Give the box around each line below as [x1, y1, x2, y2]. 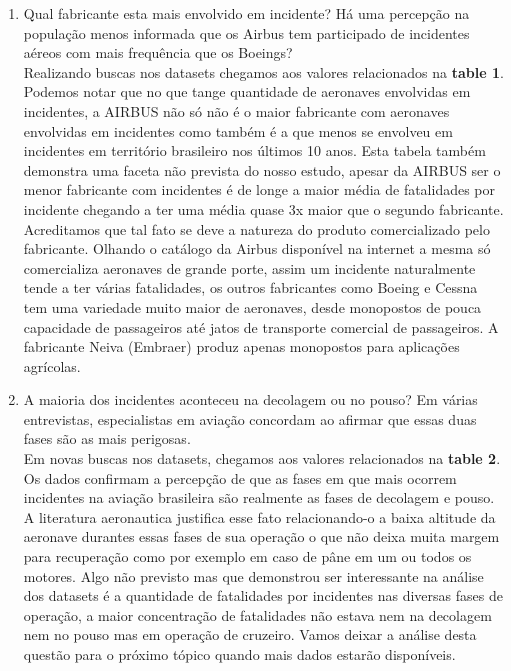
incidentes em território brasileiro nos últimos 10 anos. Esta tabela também [23, 140, 486, 161]
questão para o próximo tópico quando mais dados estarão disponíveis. [23, 644, 456, 664]
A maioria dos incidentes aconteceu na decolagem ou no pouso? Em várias [23, 389, 478, 410]
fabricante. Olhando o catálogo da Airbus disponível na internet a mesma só [23, 238, 491, 259]
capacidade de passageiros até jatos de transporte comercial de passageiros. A [23, 316, 499, 337]
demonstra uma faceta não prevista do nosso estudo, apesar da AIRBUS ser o [23, 159, 501, 180]
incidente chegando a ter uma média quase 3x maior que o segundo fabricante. [23, 198, 504, 219]
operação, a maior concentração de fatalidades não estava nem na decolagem [23, 604, 492, 625]
